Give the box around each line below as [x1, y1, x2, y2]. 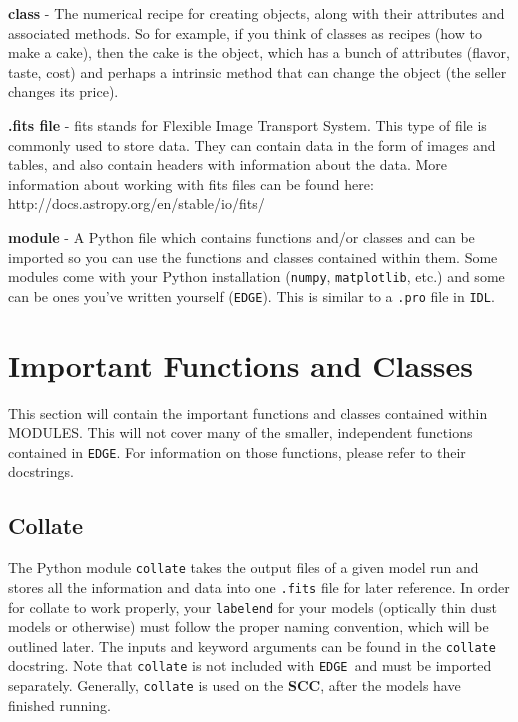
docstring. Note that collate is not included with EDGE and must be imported [8, 655, 492, 676]
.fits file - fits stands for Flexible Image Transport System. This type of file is [8, 114, 487, 135]
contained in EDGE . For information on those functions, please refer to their [8, 441, 466, 462]
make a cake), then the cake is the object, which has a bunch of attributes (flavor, [8, 42, 510, 63]
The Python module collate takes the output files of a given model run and [8, 557, 479, 578]
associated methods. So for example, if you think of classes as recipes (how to [8, 22, 482, 43]
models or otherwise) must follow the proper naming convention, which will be [8, 616, 489, 637]
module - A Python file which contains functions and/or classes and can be [8, 226, 475, 247]
